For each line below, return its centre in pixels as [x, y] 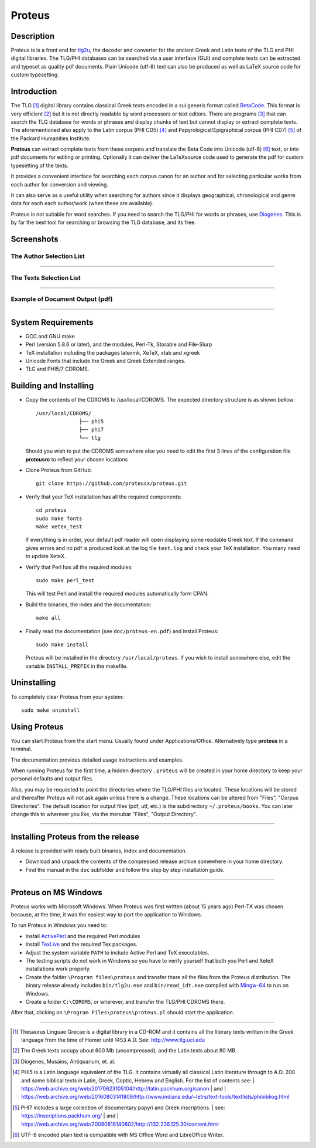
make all [48, 618]
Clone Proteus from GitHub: [59, 470]
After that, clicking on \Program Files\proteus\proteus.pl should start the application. [123, 1013]
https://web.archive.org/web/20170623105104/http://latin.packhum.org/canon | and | [124, 1089]
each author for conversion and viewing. [59, 184]
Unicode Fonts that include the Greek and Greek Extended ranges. [106, 361]
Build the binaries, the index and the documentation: [88, 604]
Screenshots [35, 240]
